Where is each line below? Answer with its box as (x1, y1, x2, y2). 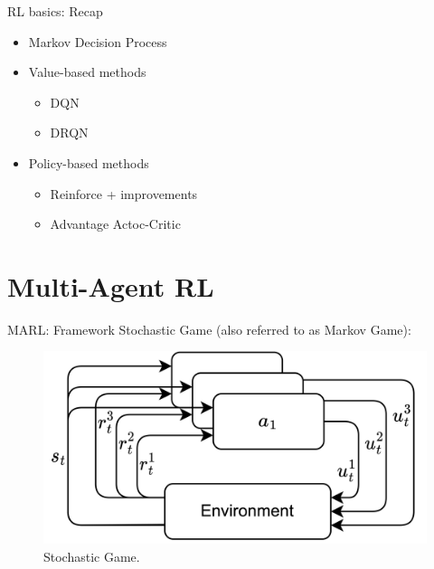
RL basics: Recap (7, 2, 103, 20)
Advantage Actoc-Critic (50, 214, 181, 233)
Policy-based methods (28, 153, 149, 172)
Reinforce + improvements (50, 184, 198, 203)
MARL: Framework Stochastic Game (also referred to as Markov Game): (7, 319, 411, 338)
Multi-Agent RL (7, 267, 214, 304)
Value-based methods (28, 62, 146, 81)
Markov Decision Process (28, 32, 167, 51)
